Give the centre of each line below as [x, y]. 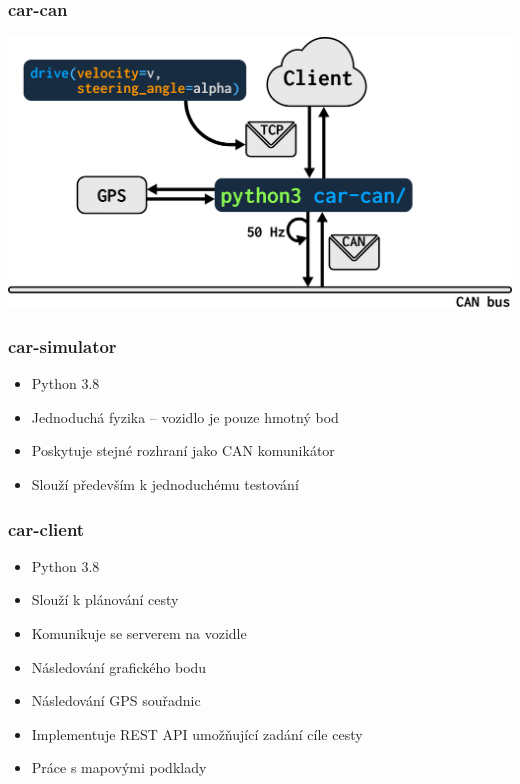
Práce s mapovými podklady [119, 767]
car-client [46, 528]
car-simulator [62, 345]
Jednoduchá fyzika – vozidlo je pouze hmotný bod [185, 416]
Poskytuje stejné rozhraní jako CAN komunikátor [183, 450]
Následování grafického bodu [119, 666]
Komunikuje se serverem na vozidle [139, 633]
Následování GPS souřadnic [116, 700]
